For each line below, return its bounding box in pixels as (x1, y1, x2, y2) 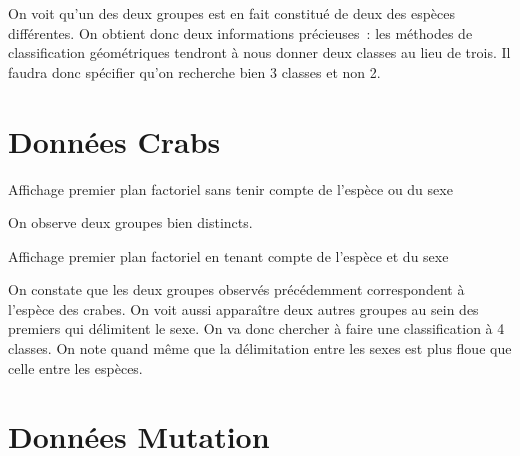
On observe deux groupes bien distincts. (8, 212, 253, 233)
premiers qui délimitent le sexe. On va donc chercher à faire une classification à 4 (8, 318, 505, 339)
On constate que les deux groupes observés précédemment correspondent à (8, 279, 465, 300)
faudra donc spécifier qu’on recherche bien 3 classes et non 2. (8, 61, 381, 82)
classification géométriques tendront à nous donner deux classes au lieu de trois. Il (8, 42, 511, 63)
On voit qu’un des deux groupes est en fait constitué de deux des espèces (8, 3, 455, 23)
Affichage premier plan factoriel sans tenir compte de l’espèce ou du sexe (8, 178, 453, 199)
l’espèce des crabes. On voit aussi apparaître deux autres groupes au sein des (8, 298, 479, 319)
